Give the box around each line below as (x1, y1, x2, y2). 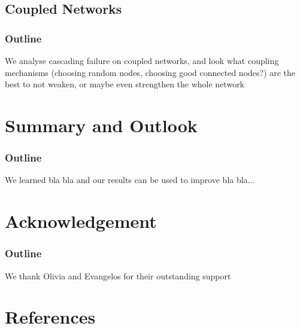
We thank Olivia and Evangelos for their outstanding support (5, 269, 231, 282)
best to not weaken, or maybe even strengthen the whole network (5, 78, 245, 90)
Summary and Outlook (5, 112, 198, 137)
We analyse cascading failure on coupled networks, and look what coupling (5, 54, 279, 66)
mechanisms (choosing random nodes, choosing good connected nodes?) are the (5, 66, 296, 78)
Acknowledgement (5, 209, 157, 233)
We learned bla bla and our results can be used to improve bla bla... (5, 173, 255, 186)
